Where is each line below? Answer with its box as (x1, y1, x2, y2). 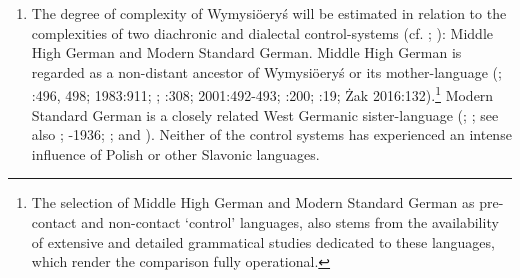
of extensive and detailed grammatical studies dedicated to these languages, (31, 231, 495, 252)
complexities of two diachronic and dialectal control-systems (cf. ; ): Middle (31, 22, 494, 43)
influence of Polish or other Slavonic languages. (31, 143, 320, 164)
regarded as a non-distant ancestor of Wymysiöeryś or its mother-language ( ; (31, 61, 502, 82)
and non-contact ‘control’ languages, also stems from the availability (81, 212, 499, 232)
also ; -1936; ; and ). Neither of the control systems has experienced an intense (31, 124, 512, 145)
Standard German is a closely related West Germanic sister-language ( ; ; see (31, 104, 499, 125)
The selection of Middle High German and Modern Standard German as (31, 192, 475, 213)
